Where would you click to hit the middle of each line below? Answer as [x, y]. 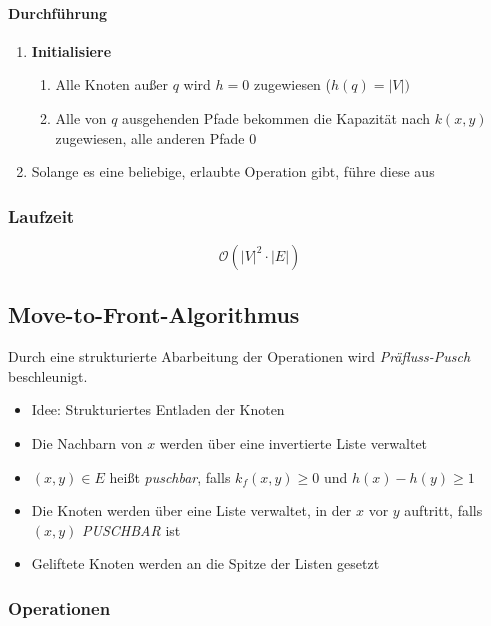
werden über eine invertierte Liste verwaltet [293, 442]
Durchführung [57, 12]
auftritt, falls [443, 510]
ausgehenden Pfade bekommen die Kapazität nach [276, 117]
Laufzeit [41, 215]
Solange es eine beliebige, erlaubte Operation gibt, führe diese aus [233, 171]
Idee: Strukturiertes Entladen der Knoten [158, 409]
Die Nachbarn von [87, 442]
